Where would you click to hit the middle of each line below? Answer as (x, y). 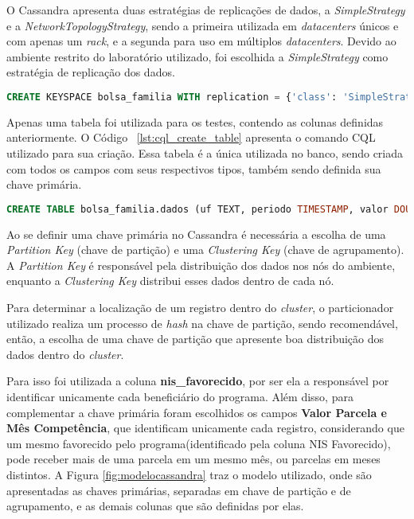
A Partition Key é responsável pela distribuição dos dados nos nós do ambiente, (201, 265)
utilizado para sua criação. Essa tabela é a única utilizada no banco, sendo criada (205, 153)
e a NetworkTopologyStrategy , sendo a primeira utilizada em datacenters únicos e (203, 25)
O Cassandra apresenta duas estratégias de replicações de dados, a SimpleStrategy (206, 10)
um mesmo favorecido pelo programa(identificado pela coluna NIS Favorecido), (199, 443)
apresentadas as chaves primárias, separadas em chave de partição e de (179, 490)
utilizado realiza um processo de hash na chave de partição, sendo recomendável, (202, 323)
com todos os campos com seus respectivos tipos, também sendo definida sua (194, 168)
